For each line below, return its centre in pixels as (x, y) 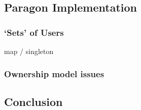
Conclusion (33, 101)
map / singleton (29, 51)
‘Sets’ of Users (34, 32)
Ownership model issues (54, 73)
